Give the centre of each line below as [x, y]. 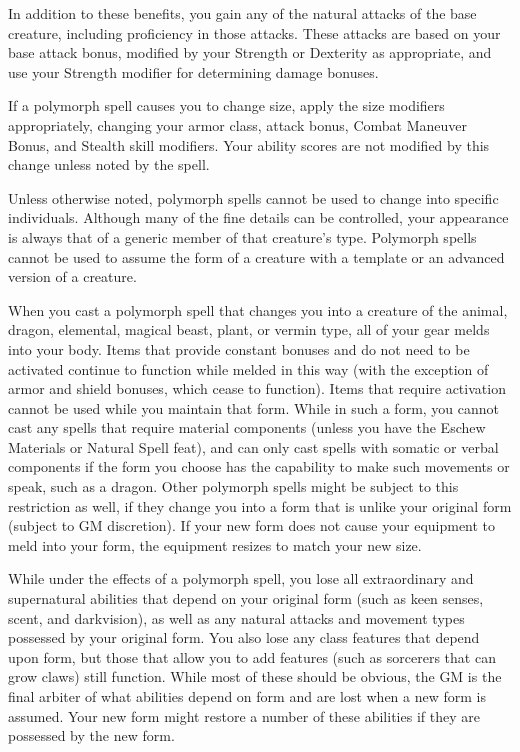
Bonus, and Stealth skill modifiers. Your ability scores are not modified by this [249, 144]
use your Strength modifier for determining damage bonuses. [193, 71]
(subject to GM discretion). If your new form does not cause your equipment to [252, 525]
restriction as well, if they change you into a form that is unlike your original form [260, 505]
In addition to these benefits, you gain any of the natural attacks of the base [242, 13]
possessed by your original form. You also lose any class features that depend [244, 637]
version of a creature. [72, 276]
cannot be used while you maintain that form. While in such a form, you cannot [254, 407]
